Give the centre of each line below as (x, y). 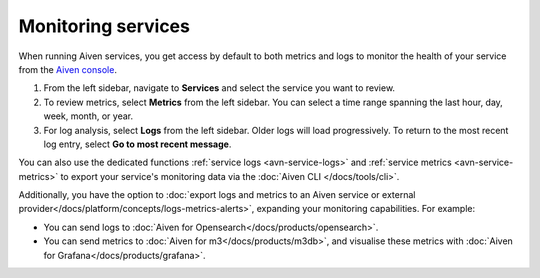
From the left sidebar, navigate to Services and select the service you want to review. (219, 88)
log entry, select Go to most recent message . (137, 144)
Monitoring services (104, 26)
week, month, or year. (88, 116)
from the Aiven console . (67, 69)
